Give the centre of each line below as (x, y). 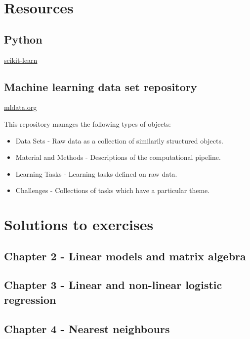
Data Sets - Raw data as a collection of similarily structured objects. (119, 140)
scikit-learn (21, 60)
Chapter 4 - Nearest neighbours (87, 328)
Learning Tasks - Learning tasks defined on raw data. (96, 173)
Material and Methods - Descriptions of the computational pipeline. (118, 157)
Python (23, 39)
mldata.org (21, 107)
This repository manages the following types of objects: (88, 123)
